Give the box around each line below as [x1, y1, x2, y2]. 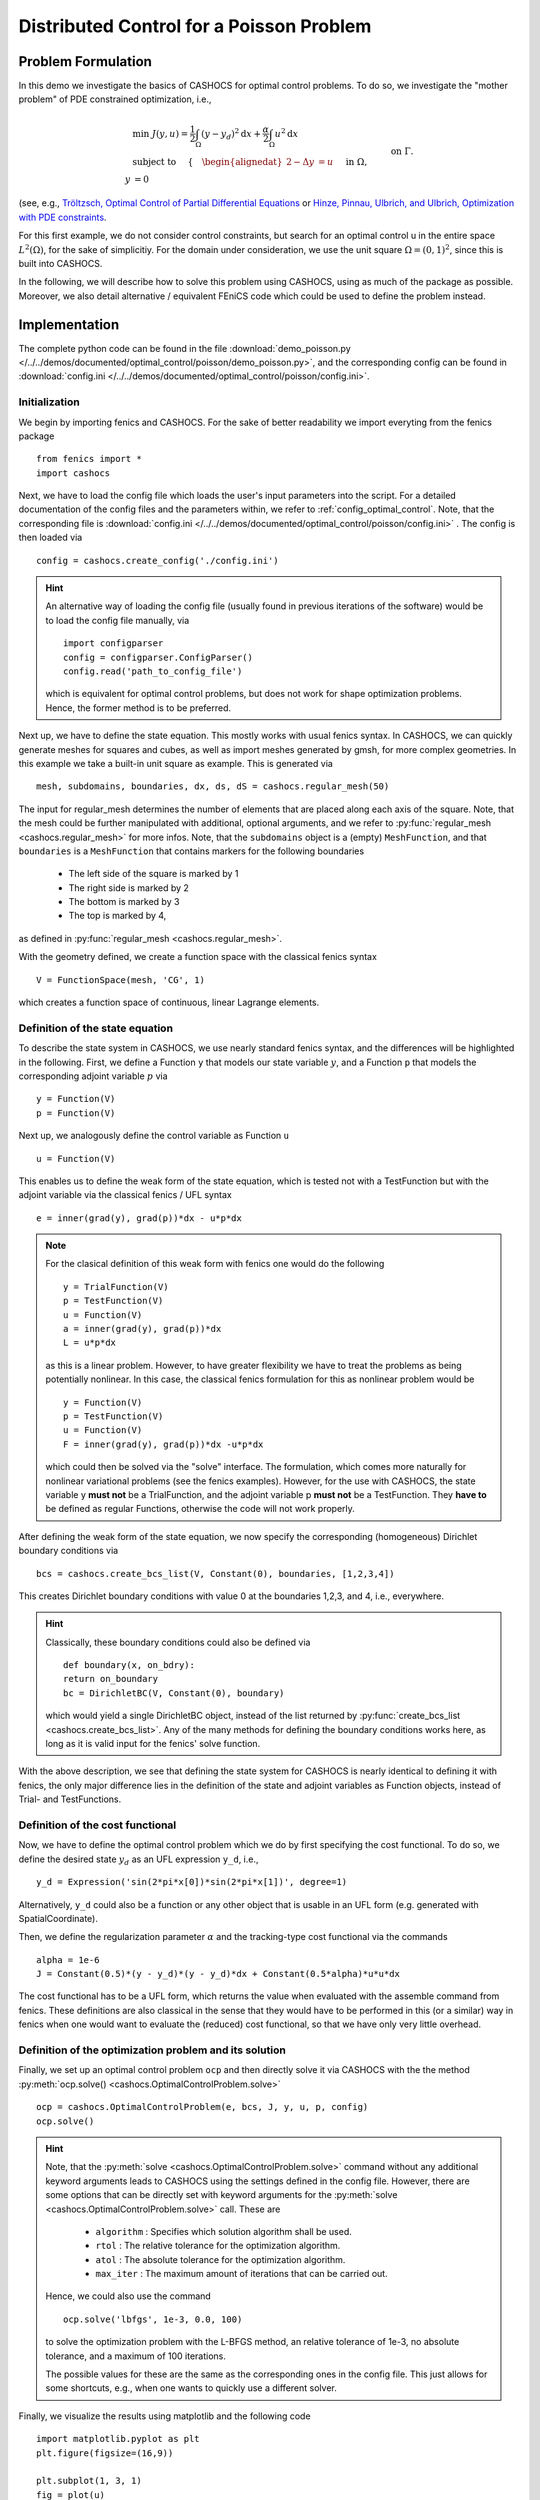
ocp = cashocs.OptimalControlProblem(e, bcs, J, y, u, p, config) [36, 2101, 369, 2113]
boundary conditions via [18, 1545, 119, 1557]
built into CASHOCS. [18, 257, 103, 269]
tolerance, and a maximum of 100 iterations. [45, 2350, 227, 2362]
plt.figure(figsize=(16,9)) [36, 2447, 174, 2459]
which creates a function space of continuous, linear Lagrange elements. [18, 996, 320, 1009]
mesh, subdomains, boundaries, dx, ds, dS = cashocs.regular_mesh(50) [36, 781, 390, 792]
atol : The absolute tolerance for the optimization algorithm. [95, 2253, 346, 2265]
